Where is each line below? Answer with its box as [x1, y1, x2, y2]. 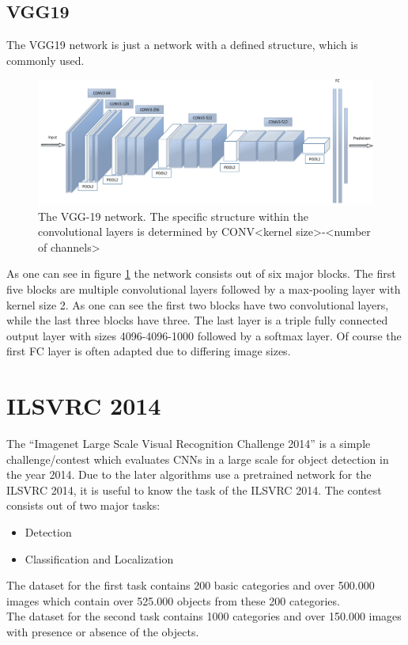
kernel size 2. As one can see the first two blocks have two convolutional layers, [6, 296, 389, 313]
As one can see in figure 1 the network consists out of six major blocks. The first [6, 265, 396, 282]
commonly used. [6, 51, 85, 68]
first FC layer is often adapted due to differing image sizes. [6, 343, 291, 359]
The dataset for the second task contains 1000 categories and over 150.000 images [6, 608, 402, 624]
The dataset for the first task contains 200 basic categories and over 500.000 [6, 577, 375, 594]
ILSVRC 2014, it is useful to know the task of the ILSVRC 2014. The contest [6, 481, 382, 498]
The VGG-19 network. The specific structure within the [38, 207, 308, 224]
